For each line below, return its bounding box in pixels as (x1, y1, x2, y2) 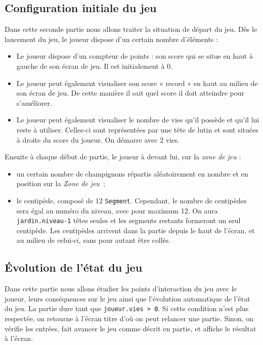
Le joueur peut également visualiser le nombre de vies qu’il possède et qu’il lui (16, 114, 259, 125)
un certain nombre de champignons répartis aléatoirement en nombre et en (16, 168, 248, 179)
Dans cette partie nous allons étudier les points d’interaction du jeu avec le (5, 283, 237, 294)
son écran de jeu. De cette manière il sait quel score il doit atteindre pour (16, 88, 244, 98)
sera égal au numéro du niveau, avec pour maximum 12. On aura (16, 205, 218, 215)
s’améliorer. (16, 97, 52, 108)
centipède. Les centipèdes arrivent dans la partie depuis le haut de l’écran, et (16, 225, 255, 235)
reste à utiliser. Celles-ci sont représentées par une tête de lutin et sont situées (16, 124, 258, 135)
